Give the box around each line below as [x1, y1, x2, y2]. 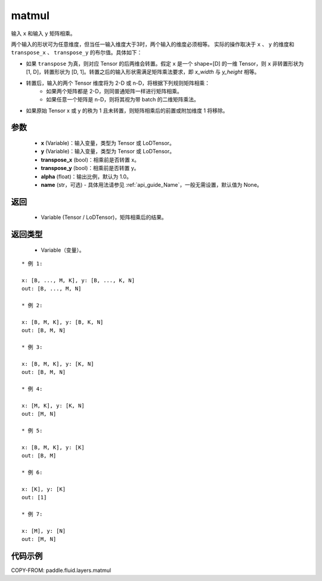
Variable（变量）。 [41, 246, 85, 254]
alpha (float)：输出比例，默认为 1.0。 [41, 173, 132, 180]
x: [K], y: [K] [21, 486, 66, 492]
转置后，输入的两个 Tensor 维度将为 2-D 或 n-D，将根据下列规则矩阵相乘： [26, 79, 210, 86]
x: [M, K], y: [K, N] [21, 402, 85, 409]
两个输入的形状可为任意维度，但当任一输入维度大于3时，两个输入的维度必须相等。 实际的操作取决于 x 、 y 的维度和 [11, 41, 295, 48]
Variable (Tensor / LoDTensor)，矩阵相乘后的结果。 [41, 214, 167, 221]
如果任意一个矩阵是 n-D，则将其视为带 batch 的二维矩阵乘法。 [46, 96, 199, 103]
